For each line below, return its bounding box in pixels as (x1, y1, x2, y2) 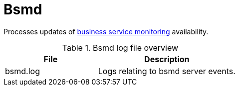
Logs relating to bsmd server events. (98, 66, 236, 76)
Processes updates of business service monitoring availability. (3, 27, 209, 36)
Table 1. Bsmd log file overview (62, 42, 179, 53)
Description (144, 54, 190, 64)
